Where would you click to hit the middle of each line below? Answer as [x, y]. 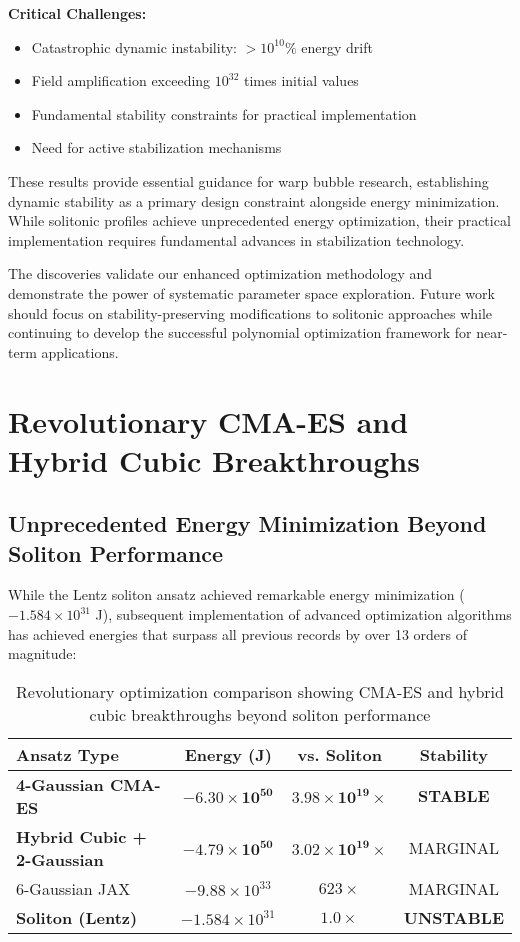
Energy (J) [228, 754]
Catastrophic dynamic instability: [134, 46]
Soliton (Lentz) [77, 917]
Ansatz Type [67, 754]
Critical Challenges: [77, 13]
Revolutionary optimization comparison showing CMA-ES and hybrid [260, 691]
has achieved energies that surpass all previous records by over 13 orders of [238, 633]
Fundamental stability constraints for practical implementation [224, 113]
